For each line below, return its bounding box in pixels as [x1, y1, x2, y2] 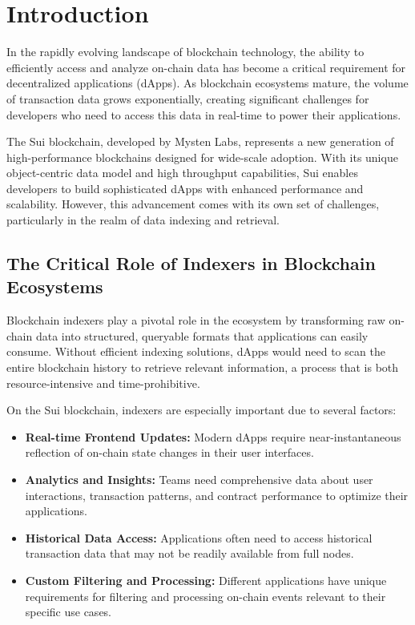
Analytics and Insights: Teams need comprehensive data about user [25, 471, 373, 487]
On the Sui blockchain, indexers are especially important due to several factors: [6, 401, 397, 418]
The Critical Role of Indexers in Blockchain [6, 251, 376, 276]
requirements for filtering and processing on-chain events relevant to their [25, 587, 386, 604]
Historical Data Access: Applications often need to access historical [25, 529, 373, 546]
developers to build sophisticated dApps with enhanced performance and [6, 179, 364, 196]
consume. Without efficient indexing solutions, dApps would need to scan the [6, 343, 385, 360]
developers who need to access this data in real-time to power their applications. [6, 106, 401, 123]
